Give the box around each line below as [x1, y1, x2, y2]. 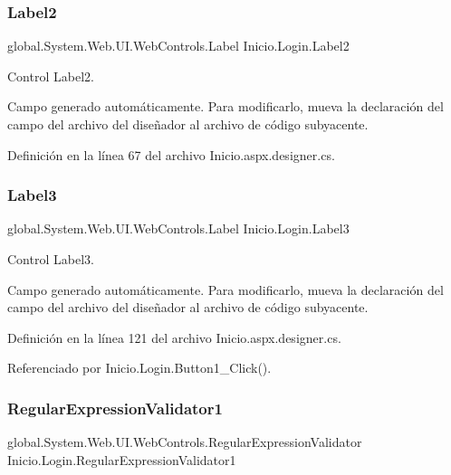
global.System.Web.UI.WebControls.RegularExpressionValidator [7, 432, 362, 451]
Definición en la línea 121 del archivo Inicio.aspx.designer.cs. [7, 328, 341, 347]
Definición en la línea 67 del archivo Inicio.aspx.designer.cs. [7, 145, 335, 164]
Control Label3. [7, 250, 94, 268]
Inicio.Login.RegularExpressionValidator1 [7, 450, 236, 469]
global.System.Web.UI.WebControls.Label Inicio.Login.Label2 [7, 36, 350, 55]
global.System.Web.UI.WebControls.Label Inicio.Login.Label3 [7, 219, 350, 238]
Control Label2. [7, 66, 94, 85]
